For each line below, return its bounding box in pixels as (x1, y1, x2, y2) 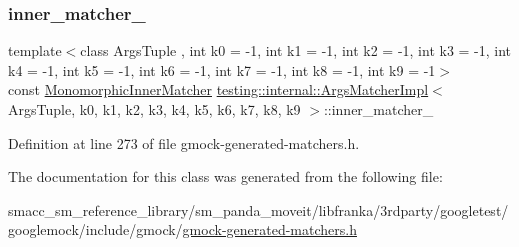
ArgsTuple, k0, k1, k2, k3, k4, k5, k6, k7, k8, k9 (8, 99, 301, 119)
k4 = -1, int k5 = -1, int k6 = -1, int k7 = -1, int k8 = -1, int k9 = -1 (8, 59, 436, 80)
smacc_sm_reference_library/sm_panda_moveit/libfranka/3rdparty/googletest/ (8, 199, 509, 220)
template (8, 40, 62, 61)
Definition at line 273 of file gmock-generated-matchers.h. (8, 132, 360, 153)
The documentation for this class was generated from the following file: (8, 166, 443, 187)
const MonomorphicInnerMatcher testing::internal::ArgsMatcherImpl (8, 79, 429, 100)
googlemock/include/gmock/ (8, 219, 183, 240)
